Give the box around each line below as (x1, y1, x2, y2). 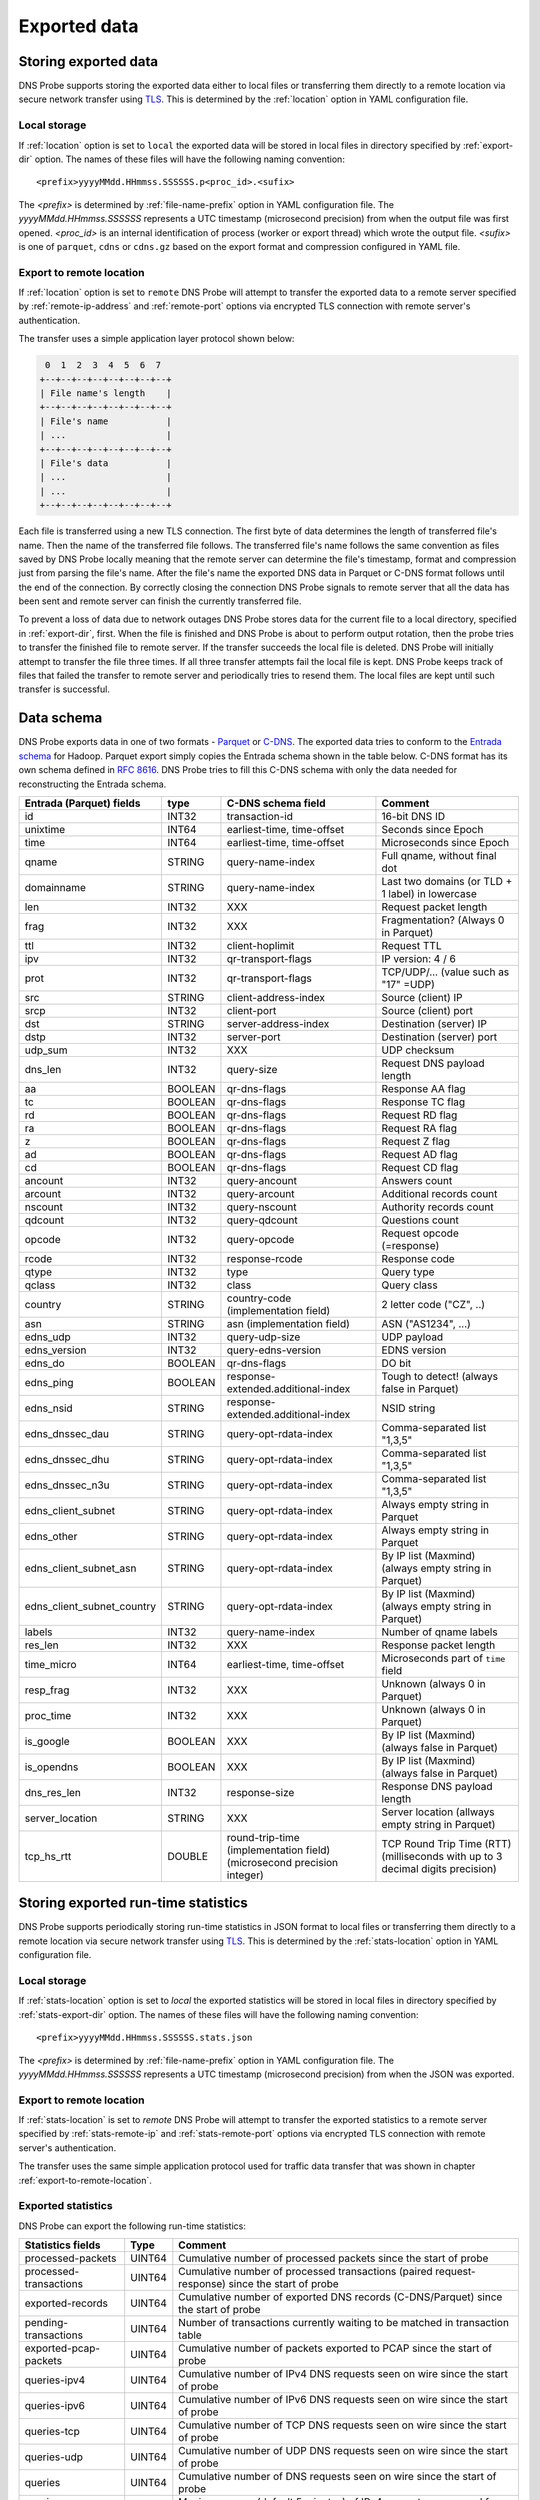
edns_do (24, 1356, 65, 1370)
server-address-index (226, 1016, 330, 1030)
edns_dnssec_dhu (24, 1452, 110, 1466)
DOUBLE (166, 1849, 209, 1863)
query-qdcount (226, 1213, 299, 1227)
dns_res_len (24, 1785, 82, 1799)
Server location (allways (381, 1805, 495, 1819)
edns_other (24, 1529, 78, 1543)
